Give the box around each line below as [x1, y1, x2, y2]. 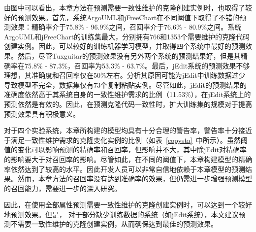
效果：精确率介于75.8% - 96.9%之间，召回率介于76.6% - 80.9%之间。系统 [10, 22, 242, 32]
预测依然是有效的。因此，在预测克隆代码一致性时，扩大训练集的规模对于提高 [4, 99, 252, 109]
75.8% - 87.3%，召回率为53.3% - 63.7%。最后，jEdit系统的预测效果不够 [24, 60, 250, 70]
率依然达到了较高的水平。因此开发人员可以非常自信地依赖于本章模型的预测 [4, 164, 245, 174]
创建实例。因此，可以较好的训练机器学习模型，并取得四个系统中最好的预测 [4, 41, 245, 51]
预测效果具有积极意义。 [4, 108, 80, 119]
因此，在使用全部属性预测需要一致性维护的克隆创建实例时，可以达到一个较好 [4, 199, 252, 210]
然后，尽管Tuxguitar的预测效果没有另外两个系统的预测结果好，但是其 [17, 50, 241, 61]
